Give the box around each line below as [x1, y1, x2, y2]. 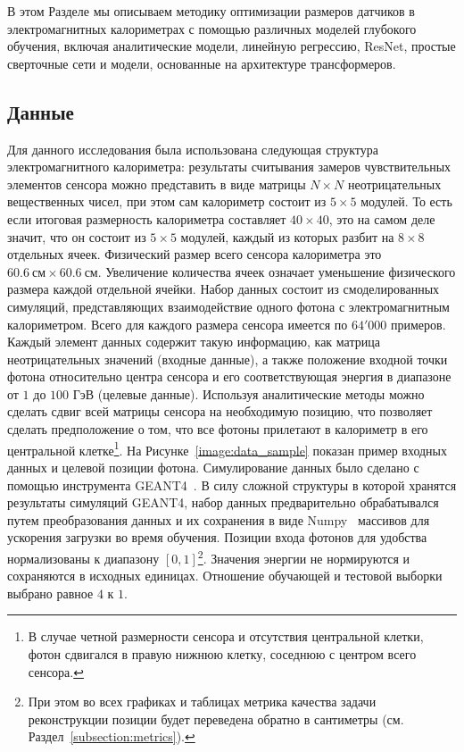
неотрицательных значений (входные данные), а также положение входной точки [7, 349, 448, 368]
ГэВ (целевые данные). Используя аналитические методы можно [72, 384, 425, 403]
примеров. [391, 314, 446, 333]
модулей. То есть [360, 192, 452, 211]
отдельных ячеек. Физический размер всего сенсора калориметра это [7, 245, 382, 263]
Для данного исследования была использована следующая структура [7, 139, 379, 158]
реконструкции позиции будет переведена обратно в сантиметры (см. [28, 709, 404, 728]
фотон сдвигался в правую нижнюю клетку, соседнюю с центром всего [28, 644, 417, 663]
